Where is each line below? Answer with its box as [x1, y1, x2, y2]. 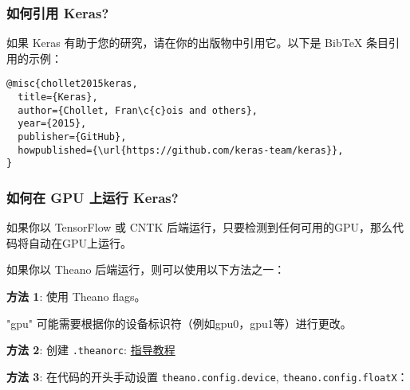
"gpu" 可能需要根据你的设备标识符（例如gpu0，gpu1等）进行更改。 [6, 314, 352, 331]
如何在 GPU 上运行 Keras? [6, 187, 179, 207]
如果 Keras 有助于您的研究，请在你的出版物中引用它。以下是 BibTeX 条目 [6, 34, 389, 51]
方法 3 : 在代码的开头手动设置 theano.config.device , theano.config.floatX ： [6, 368, 408, 384]
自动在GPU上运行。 [28, 234, 132, 251]
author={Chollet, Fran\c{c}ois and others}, [18, 104, 258, 116]
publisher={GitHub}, [18, 131, 127, 143]
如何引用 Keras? [6, 2, 109, 22]
